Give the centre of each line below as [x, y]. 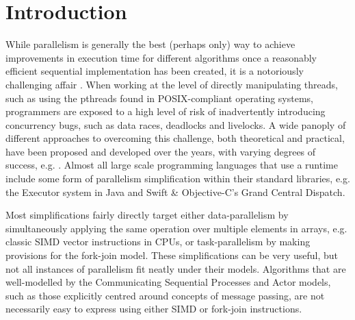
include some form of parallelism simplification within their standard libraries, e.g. [178, 179]
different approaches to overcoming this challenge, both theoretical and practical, [175, 138]
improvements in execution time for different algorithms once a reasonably [161, 57]
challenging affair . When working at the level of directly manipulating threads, [172, 84]
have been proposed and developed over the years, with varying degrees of [161, 151]
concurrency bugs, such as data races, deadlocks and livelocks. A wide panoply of [176, 124]
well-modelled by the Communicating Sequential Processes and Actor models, [168, 282]
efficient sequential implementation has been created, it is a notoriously [155, 71]
